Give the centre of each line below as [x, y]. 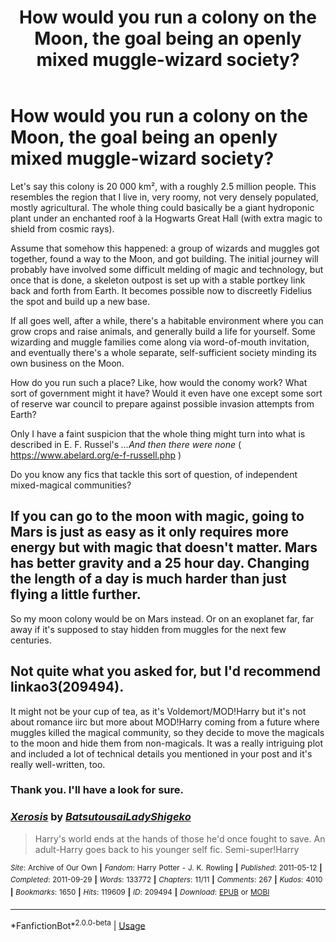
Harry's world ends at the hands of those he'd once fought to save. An [180, 838]
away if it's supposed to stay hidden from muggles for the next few [148, 629]
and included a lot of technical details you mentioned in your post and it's [161, 753]
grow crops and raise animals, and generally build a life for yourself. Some [163, 331]
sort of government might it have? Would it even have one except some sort [166, 393]
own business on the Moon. [67, 363]
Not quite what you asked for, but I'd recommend [165, 671]
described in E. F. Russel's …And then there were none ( [126, 444]
